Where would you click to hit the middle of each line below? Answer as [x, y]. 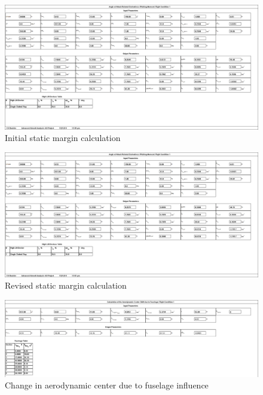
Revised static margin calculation [66, 285]
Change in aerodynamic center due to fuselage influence [107, 385]
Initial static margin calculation [63, 138]
